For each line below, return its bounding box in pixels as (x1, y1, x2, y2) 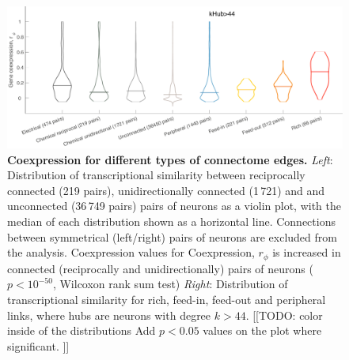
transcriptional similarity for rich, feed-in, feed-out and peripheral (7, 291, 326, 307)
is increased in (272, 244, 341, 261)
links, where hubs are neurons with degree (7, 306, 211, 323)
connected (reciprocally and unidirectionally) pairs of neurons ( (7, 260, 313, 276)
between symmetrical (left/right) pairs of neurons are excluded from (7, 228, 337, 245)
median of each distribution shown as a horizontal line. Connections (7, 213, 336, 230)
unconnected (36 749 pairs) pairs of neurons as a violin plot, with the (7, 197, 342, 214)
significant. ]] (7, 337, 70, 354)
